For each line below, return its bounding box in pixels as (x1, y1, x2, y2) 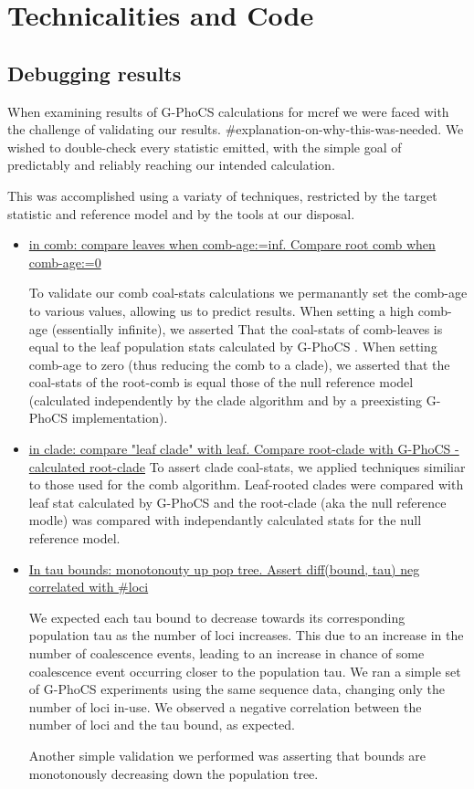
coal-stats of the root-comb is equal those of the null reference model (28, 373, 414, 392)
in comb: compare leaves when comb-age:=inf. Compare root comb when (28, 235, 436, 254)
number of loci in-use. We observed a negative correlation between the (28, 697, 422, 716)
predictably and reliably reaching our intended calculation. (7, 155, 335, 174)
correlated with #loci (28, 577, 149, 596)
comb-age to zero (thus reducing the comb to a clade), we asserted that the (28, 354, 450, 373)
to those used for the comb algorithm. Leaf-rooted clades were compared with (28, 475, 464, 494)
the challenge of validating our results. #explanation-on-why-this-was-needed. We (7, 120, 464, 139)
